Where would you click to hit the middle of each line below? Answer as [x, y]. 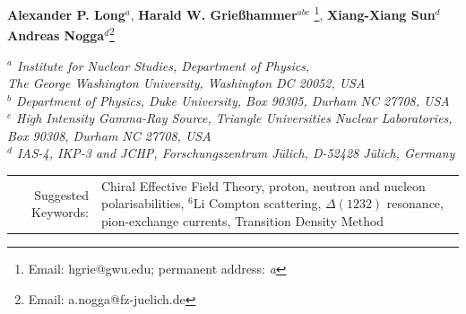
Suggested [61, 194]
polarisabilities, [142, 203]
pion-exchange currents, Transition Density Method [242, 221]
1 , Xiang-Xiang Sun [375, 13]
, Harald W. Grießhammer [214, 14]
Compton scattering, [265, 203]
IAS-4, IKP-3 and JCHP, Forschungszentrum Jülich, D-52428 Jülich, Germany [236, 153]
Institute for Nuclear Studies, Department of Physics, [163, 65]
